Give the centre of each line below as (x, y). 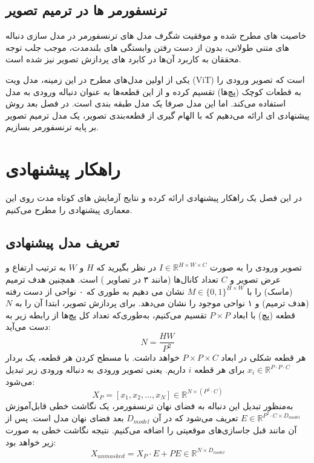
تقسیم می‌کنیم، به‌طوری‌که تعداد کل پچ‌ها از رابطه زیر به (106, 314)
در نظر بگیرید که (126, 267)
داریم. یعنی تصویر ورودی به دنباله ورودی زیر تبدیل (96, 369)
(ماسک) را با (270, 291)
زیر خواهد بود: (31, 442)
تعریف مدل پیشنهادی (62, 242)
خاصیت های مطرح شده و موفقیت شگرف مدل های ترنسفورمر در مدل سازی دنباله (156, 35)
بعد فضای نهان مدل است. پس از (65, 418)
